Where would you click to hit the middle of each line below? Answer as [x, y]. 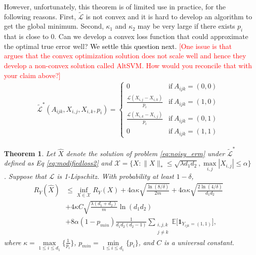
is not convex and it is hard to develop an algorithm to [169, 16]
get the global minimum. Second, [54, 26]
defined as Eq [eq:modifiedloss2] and [58, 163]
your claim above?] [32, 75]
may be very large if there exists [186, 26]
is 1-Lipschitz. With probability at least [115, 176]
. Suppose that [25, 176]
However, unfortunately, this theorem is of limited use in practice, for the [115, 6]
